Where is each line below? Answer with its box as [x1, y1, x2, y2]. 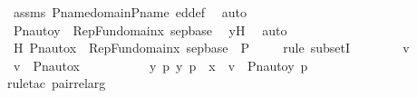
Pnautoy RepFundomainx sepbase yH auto [13, 20, 287, 39]
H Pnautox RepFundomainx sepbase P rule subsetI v [13, 38, 410, 57]
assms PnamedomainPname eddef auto [13, 3, 247, 21]
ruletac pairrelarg [7, 73, 106, 93]
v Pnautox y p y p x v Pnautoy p [13, 55, 308, 74]
